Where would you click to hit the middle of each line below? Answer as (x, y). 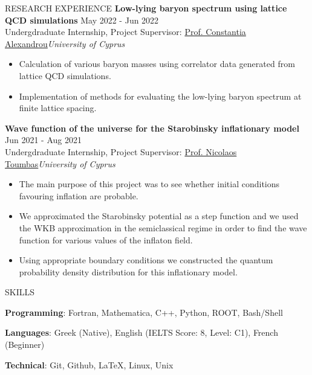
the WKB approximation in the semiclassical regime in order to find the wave (163, 227)
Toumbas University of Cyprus (60, 163)
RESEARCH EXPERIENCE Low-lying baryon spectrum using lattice (146, 8)
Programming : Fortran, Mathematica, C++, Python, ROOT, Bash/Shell (144, 312)
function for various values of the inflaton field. (106, 239)
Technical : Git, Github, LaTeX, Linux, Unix (89, 364)
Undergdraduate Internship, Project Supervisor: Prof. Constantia (125, 32)
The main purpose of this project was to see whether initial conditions (149, 184)
